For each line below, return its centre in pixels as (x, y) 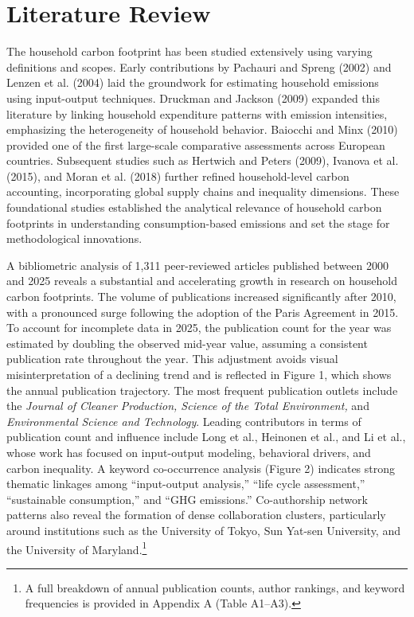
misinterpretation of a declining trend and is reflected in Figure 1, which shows (199, 374)
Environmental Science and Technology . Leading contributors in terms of (184, 421)
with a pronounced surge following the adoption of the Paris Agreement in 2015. (203, 312)
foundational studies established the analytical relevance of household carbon (194, 207)
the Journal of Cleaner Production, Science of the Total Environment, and (188, 406)
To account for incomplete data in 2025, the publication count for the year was (199, 328)
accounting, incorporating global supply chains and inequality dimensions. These (203, 191)
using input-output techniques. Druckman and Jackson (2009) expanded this (193, 98)
